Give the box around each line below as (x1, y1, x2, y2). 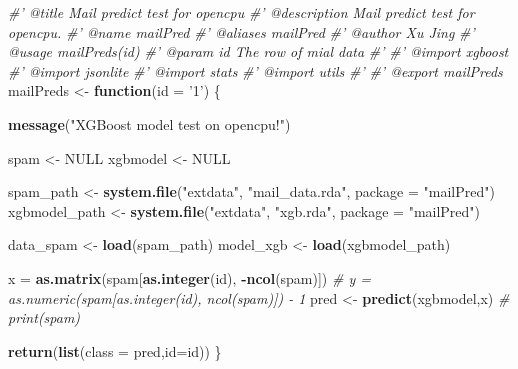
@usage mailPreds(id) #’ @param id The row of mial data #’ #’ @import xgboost (8, 41, 509, 62)
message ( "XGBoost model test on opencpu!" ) (8, 113, 291, 134)
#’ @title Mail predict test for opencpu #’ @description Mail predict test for (8, 2, 475, 22)
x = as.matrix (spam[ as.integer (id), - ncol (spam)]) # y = (8, 267, 372, 288)
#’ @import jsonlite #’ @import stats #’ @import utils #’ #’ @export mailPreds (8, 60, 503, 81)
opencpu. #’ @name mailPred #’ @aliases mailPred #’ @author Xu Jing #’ (8, 21, 475, 42)
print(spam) (8, 307, 81, 328)
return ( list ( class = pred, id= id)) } (8, 340, 222, 361)
